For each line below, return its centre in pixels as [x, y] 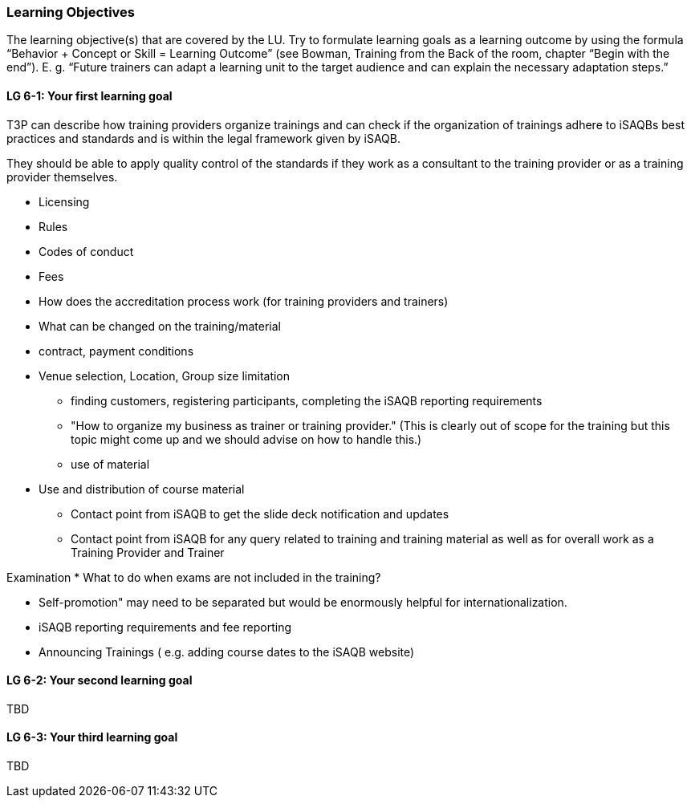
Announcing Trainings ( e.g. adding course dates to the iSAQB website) [227, 652]
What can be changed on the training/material [160, 326]
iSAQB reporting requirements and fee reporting [165, 627]
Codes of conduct [86, 251]
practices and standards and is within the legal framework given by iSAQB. [203, 138]
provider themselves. [62, 177]
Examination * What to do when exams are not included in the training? [194, 577]
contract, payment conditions [116, 351]
